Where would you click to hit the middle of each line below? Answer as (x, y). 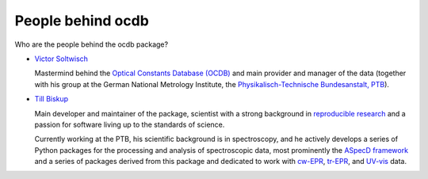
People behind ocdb (82, 21)
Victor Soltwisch (61, 59)
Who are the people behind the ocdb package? (92, 44)
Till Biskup (52, 99)
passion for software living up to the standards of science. (130, 124)
